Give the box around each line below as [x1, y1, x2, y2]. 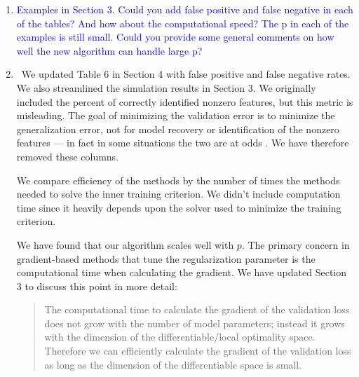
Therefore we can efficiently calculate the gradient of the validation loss [44, 343, 351, 358]
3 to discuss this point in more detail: [16, 278, 177, 293]
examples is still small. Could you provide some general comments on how [16, 29, 334, 44]
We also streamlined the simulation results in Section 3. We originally [16, 80, 316, 95]
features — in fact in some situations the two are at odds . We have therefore [16, 135, 349, 150]
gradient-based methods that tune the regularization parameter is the [16, 251, 316, 266]
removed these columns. [16, 149, 119, 163]
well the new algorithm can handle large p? [16, 43, 203, 57]
